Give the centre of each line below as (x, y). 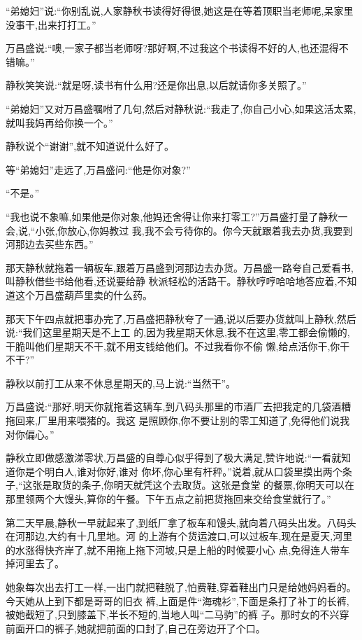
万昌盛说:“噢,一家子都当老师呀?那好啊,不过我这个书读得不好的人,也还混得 (172, 48)
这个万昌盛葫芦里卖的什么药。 (84, 294)
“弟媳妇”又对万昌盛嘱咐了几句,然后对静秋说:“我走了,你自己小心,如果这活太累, (181, 108)
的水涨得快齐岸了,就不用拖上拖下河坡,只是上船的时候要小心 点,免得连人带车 (178, 549)
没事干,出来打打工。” (51, 24)
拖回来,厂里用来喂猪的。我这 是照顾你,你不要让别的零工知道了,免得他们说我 (178, 420)
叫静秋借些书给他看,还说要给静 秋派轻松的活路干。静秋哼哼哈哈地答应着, (172, 281)
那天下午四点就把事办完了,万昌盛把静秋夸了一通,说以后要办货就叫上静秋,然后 (181, 318)
